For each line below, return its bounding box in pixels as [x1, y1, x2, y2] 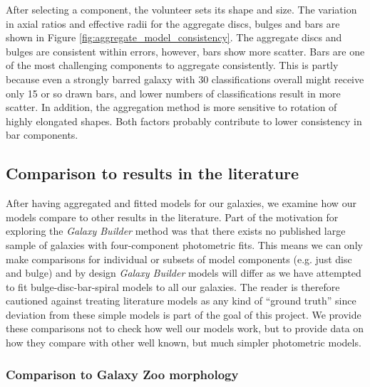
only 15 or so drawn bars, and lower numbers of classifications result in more [6, 85, 341, 100]
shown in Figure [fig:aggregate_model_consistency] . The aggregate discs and [6, 30, 342, 45]
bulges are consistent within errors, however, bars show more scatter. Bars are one [6, 43, 365, 58]
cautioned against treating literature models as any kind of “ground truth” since [6, 293, 356, 308]
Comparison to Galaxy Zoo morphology [6, 365, 239, 383]
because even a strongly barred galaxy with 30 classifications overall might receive [6, 71, 364, 86]
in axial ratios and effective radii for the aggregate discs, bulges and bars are [6, 16, 340, 31]
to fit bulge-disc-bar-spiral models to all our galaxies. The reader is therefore [6, 279, 340, 294]
